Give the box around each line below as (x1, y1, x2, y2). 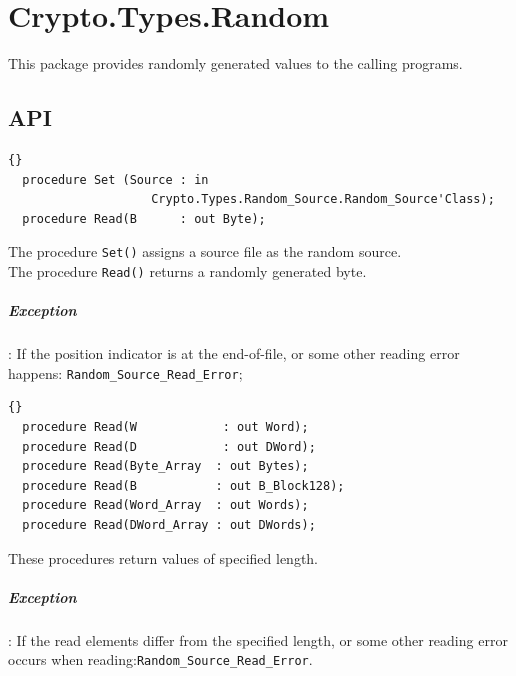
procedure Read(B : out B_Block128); (22, 478, 345, 493)
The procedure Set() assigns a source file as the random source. (8, 241, 402, 262)
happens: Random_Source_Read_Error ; (8, 362, 243, 383)
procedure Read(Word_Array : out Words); (22, 498, 309, 513)
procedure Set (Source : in (22, 172, 209, 187)
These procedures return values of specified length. (8, 547, 319, 568)
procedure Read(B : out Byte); (22, 211, 266, 226)
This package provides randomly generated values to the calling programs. (8, 53, 463, 74)
